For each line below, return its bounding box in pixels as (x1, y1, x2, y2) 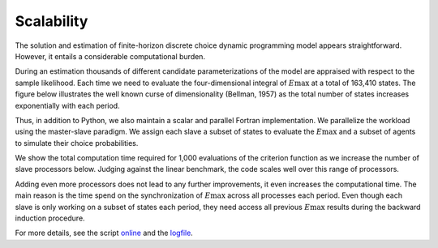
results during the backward (326, 202, 421, 212)
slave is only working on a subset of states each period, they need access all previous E (15, 202, 311, 212)
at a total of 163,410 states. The (311, 78, 416, 88)
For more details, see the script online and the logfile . (15, 228, 194, 238)
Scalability (15, 12, 88, 30)
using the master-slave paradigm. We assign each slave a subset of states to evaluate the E (15, 126, 323, 137)
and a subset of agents (338, 126, 416, 137)
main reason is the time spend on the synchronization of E (15, 190, 211, 200)
